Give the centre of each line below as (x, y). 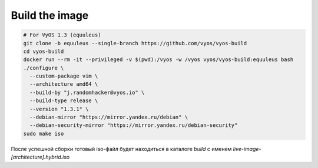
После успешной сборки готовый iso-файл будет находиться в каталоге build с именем (121, 149)
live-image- (247, 149)
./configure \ (44, 68)
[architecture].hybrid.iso (40, 157)
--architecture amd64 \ (64, 84)
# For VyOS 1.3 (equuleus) (62, 35)
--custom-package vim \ (64, 76)
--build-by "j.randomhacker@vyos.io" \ (87, 92)
